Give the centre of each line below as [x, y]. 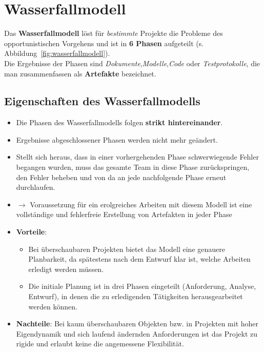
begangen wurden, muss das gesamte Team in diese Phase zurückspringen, [133, 167]
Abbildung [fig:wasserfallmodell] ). [57, 53]
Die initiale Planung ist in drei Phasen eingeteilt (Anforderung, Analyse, [142, 286]
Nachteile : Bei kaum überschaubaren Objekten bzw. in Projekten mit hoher [137, 324]
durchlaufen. [36, 187]
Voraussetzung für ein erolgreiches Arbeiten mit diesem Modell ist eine [141, 204]
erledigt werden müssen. [66, 269]
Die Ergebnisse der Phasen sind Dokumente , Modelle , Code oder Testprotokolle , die [132, 63]
